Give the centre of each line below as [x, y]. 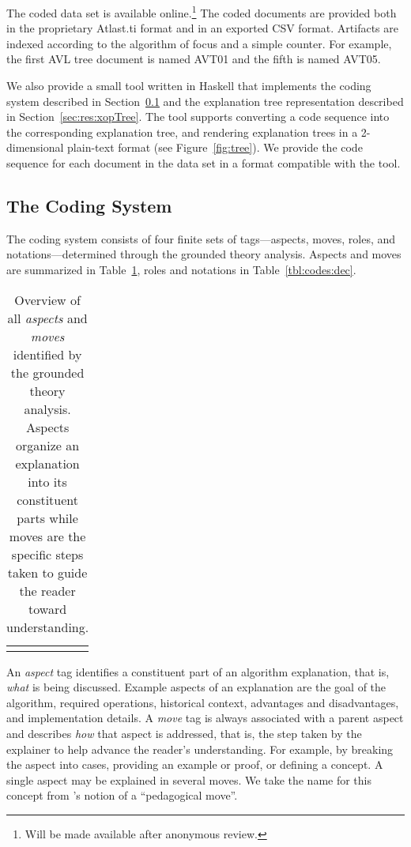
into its [47, 481]
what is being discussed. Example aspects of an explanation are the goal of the [196, 687]
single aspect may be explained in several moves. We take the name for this [189, 779]
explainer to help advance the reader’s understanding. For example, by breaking [200, 749]
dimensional [35, 147]
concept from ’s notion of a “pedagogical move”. [122, 795]
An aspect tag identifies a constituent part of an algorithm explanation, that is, [198, 671]
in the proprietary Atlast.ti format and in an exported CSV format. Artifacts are [202, 28]
